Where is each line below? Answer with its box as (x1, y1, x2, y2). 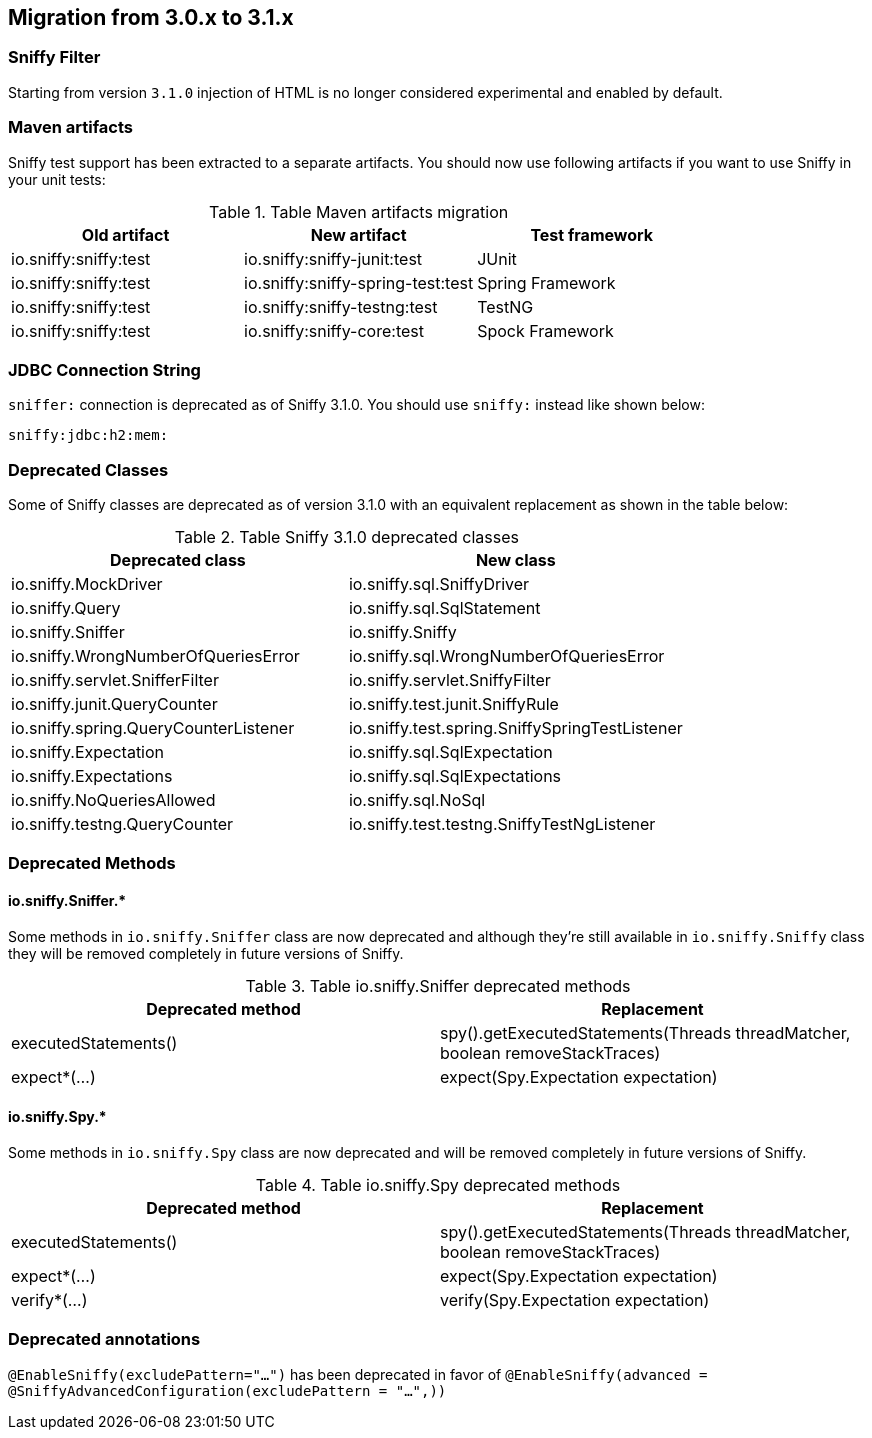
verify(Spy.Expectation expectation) (440, 1289, 710, 1310)
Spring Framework (477, 272, 616, 293)
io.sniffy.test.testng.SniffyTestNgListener (348, 814, 656, 835)
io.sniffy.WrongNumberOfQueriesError (11, 646, 300, 667)
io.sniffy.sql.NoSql (348, 790, 486, 811)
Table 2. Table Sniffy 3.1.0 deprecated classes (174, 527, 519, 548)
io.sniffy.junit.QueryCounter (11, 694, 218, 715)
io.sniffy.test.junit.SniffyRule (348, 694, 559, 715)
